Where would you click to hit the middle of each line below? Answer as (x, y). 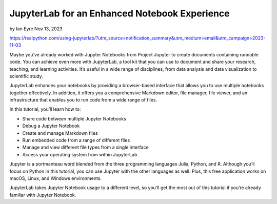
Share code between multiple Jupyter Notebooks (74, 118)
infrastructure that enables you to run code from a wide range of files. (83, 100)
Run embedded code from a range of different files (76, 140)
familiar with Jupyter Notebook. (43, 195)
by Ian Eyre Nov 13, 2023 (36, 29)
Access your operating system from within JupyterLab (80, 154)
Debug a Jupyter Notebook (51, 126)
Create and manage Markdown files (60, 133)
